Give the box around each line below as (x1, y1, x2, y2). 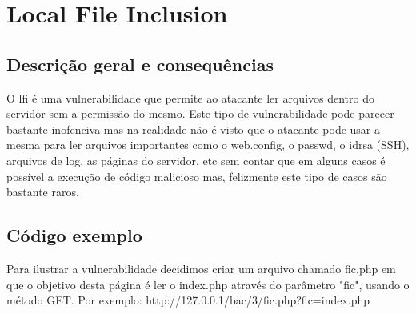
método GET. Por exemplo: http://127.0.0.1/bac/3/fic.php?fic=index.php (6, 292, 370, 308)
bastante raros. (6, 183, 79, 200)
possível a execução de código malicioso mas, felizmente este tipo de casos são (6, 167, 387, 184)
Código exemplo (6, 223, 142, 248)
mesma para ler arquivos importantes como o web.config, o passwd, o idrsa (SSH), (6, 136, 410, 153)
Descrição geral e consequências (6, 51, 274, 76)
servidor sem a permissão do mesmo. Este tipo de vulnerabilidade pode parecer (6, 105, 394, 122)
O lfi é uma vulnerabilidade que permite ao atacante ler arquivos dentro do (6, 89, 374, 106)
